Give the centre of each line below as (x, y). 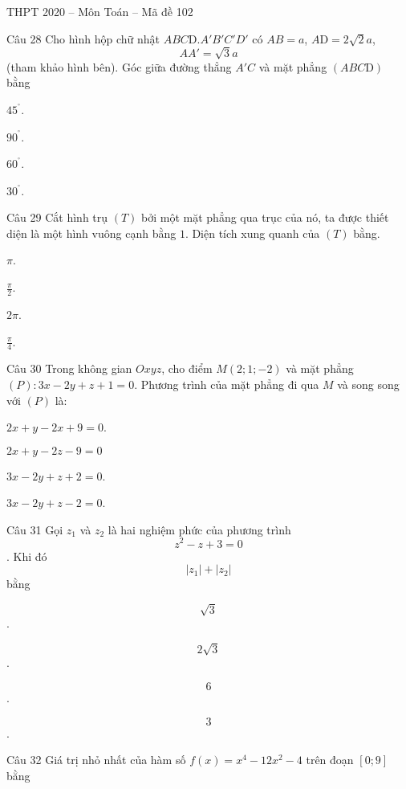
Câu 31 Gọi (35, 529)
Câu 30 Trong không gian (69, 368)
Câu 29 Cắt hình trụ (57, 217)
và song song (368, 384)
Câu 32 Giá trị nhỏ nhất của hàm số (96, 760)
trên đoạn (330, 760)
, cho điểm (187, 368)
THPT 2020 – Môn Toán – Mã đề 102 (100, 11)
